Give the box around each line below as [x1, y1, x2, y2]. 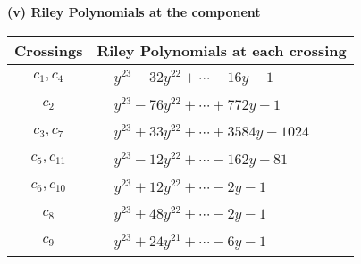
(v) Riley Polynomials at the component [7, 3, 261, 21]
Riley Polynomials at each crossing [97, 39, 347, 61]
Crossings [14, 39, 83, 61]
